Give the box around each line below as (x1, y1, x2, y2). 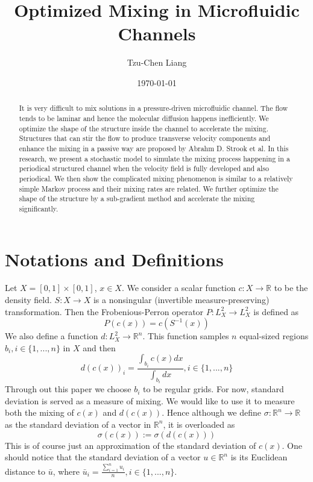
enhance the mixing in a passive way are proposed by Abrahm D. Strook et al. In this (19, 143, 289, 153)
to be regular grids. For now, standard (142, 383, 284, 395)
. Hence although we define (162, 406, 262, 419)
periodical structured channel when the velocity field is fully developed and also (19, 163, 269, 174)
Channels (118, 21, 196, 46)
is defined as (253, 305, 299, 318)
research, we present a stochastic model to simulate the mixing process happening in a (19, 153, 290, 163)
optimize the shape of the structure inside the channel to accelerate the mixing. (19, 123, 268, 133)
